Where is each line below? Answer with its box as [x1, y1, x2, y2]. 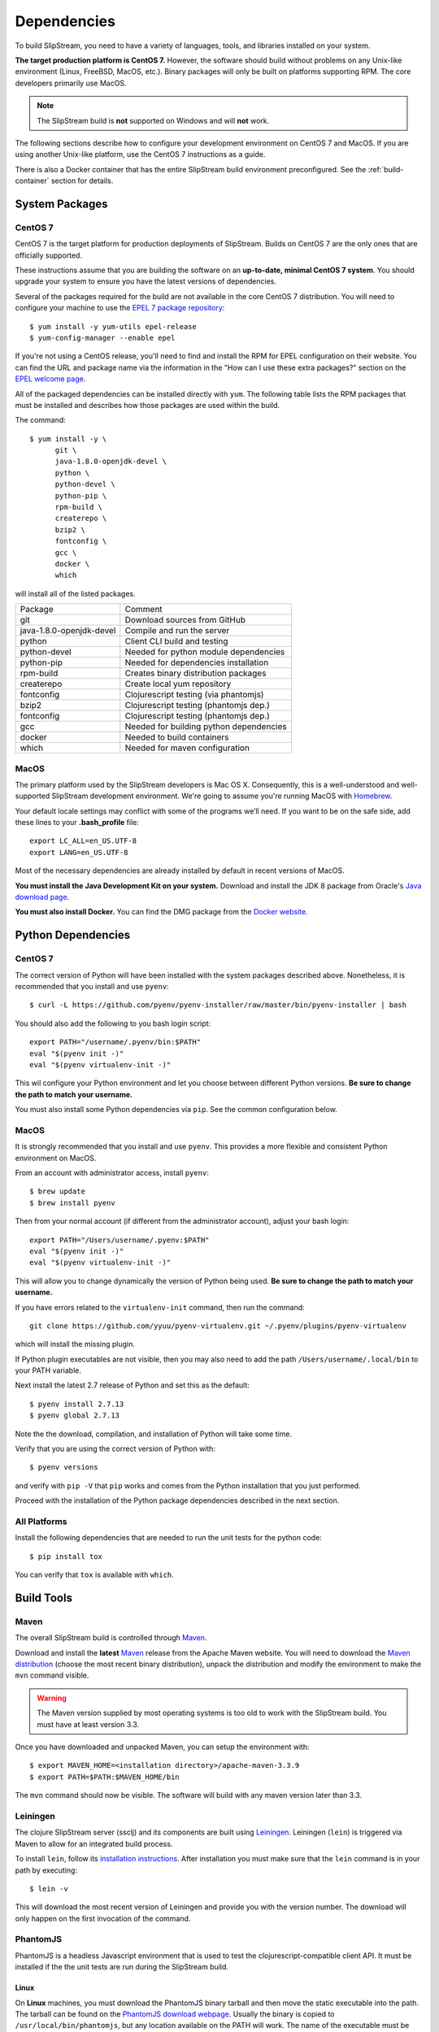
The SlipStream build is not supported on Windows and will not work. [37, 115, 270, 125]
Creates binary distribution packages [124, 667, 267, 679]
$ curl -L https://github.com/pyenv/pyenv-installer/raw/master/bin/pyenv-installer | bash [29, 1001, 406, 1009]
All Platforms [15, 1516, 68, 1527]
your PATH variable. [15, 1366, 81, 1375]
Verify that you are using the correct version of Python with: [15, 1444, 215, 1454]
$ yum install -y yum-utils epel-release [29, 322, 197, 331]
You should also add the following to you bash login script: [15, 1018, 211, 1028]
